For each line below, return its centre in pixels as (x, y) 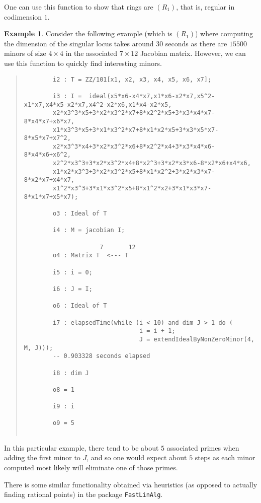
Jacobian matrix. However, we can (193, 53)
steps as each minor (225, 457)
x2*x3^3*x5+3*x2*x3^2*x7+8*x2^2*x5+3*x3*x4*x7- (134, 113)
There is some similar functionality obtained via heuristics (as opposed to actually (131, 484)
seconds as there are (196, 43)
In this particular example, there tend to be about (81, 447)
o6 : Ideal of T (80, 306)
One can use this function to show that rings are (79, 7)
